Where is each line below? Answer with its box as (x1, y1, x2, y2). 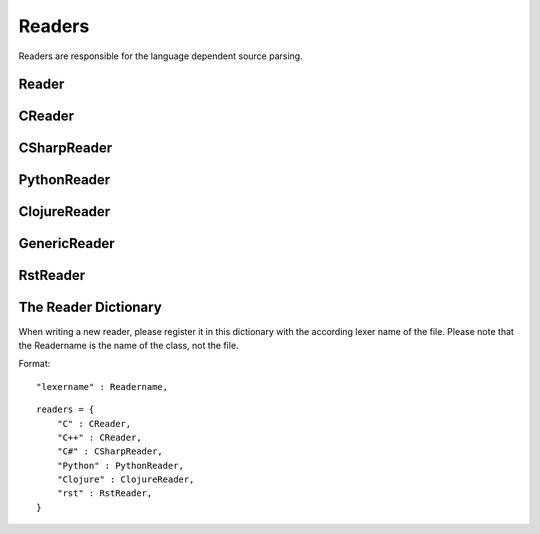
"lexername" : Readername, (36, 381, 169, 392)
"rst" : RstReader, (56, 488, 153, 499)
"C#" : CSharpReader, (56, 446, 164, 457)
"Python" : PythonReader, (56, 460, 185, 471)
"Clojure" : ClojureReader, (56, 474, 195, 485)
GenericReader (18, 235, 115, 252)
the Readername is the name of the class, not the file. (18, 339, 239, 351)
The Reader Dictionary (18, 299, 162, 316)
